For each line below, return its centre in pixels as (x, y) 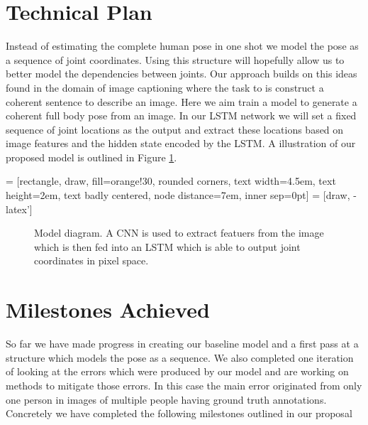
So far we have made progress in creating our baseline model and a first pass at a (182, 344)
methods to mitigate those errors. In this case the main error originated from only (184, 385)
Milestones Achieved (108, 310)
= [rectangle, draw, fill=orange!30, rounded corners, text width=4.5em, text (171, 181)
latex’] (19, 209)
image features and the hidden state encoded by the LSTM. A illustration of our (181, 143)
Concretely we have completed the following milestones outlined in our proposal (179, 413)
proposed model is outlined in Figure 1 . (91, 157)
